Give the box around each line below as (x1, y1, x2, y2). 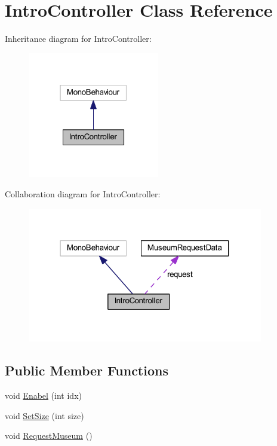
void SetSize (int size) (5, 409, 84, 421)
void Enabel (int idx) (5, 389, 82, 401)
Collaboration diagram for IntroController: (5, 188, 161, 200)
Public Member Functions (5, 361, 168, 380)
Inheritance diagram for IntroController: (5, 32, 152, 45)
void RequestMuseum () (5, 429, 93, 442)
